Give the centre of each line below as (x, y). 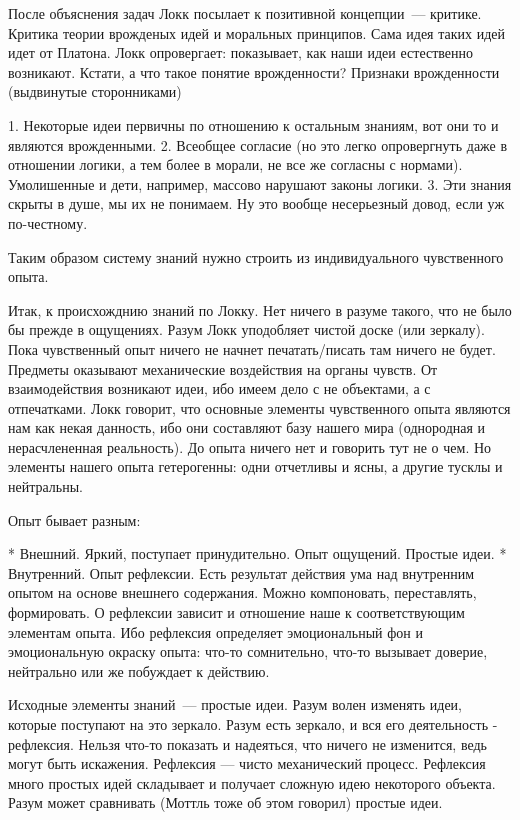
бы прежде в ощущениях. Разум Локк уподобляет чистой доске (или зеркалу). (246, 329)
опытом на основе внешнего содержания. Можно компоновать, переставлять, (242, 592)
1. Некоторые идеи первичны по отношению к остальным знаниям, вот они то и (253, 124)
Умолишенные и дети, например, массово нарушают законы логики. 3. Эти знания (260, 183)
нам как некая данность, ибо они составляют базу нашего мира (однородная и (247, 427)
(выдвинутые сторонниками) (95, 91)
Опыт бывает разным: (74, 519)
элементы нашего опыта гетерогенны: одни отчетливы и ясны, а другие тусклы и (255, 466)
